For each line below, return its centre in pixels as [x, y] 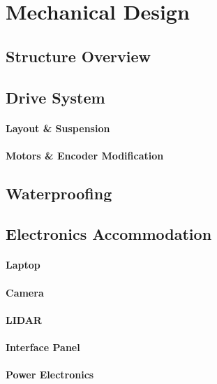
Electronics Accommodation [109, 234]
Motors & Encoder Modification [85, 155]
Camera [25, 292]
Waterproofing [59, 193]
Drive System [55, 97]
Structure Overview [78, 56]
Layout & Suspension [58, 128]
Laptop [23, 265]
